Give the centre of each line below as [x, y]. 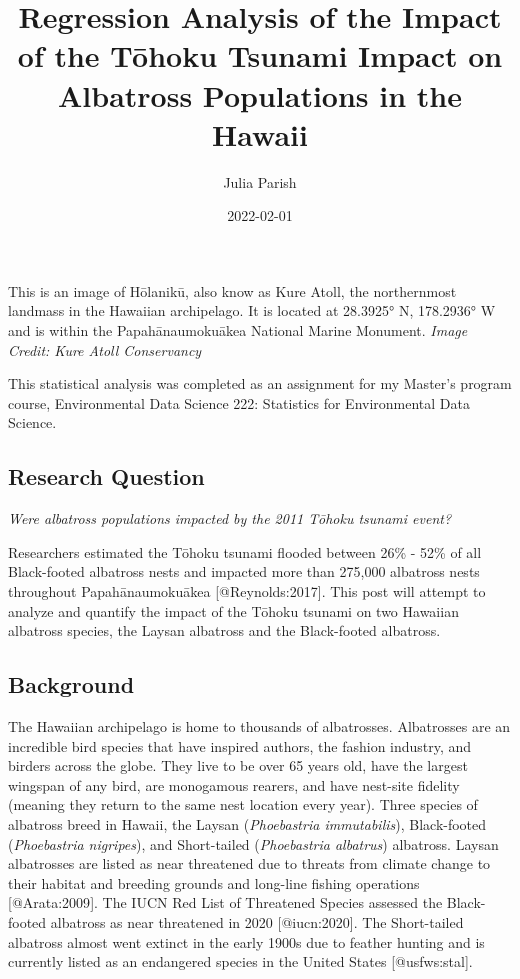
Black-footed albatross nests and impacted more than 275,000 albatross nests [244, 571]
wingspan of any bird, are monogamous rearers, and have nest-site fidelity [234, 784]
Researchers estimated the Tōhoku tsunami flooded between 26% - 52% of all [245, 551]
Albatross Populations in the [259, 94]
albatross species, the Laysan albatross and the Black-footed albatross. [224, 630]
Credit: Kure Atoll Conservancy [105, 349]
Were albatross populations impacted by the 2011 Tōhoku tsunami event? [230, 518]
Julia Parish [260, 181]
